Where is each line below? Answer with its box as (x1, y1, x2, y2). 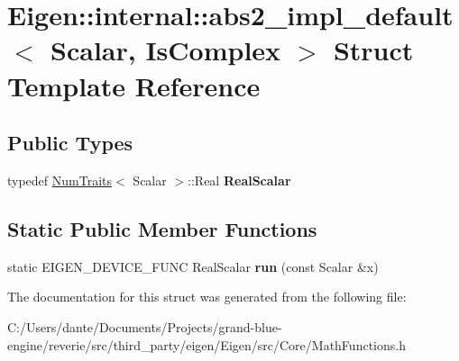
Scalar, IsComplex (50, 32, 281, 68)
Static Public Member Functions (7, 214, 317, 242)
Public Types (7, 129, 133, 157)
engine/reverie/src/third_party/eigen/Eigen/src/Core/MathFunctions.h (7, 335, 406, 354)
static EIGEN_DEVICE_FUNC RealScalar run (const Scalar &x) (7, 257, 379, 275)
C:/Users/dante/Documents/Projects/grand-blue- (7, 317, 282, 336)
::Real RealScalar (188, 170, 291, 189)
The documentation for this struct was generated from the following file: (7, 287, 407, 306)
